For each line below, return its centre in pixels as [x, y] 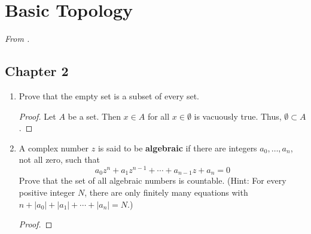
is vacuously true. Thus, [238, 116]
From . [17, 39]
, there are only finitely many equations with [166, 192]
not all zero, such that [59, 159]
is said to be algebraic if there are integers [177, 148]
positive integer [47, 192]
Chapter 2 [37, 71]
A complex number [54, 148]
